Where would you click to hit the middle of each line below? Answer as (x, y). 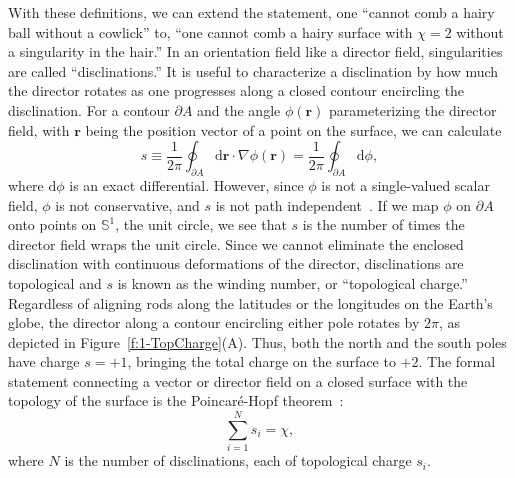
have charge (44, 361)
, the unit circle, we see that (201, 224)
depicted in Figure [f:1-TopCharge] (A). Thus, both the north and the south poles (257, 341)
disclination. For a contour (89, 109)
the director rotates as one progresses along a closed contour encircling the (236, 90)
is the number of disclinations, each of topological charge (238, 460)
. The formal (457, 361)
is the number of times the (383, 224)
